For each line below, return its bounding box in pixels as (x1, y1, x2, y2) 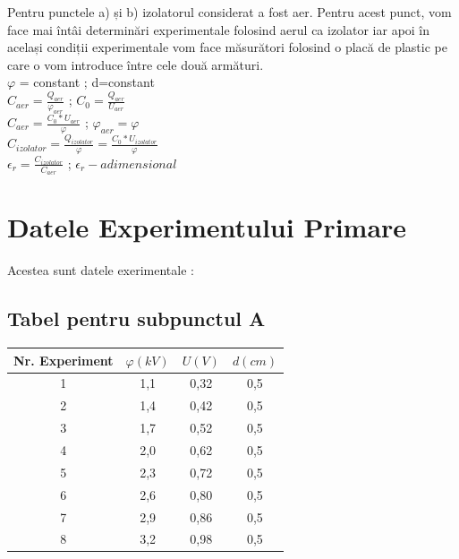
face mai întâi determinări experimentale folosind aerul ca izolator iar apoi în (7, 20, 430, 39)
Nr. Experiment (13, 350, 114, 369)
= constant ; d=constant (19, 73, 155, 91)
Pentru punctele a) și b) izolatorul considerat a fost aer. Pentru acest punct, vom (7, 3, 452, 21)
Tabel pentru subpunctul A (7, 305, 266, 332)
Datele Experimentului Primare (7, 209, 407, 245)
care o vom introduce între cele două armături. (7, 55, 264, 73)
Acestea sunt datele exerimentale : (7, 261, 194, 279)
